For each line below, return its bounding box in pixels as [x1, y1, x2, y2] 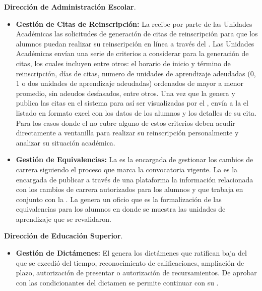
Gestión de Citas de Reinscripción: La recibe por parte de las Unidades [16, 18, 252, 29]
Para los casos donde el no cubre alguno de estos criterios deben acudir [16, 117, 235, 128]
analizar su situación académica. [16, 137, 115, 148]
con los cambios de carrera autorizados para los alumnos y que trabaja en [16, 184, 243, 195]
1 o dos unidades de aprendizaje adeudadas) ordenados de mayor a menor [16, 78, 243, 88]
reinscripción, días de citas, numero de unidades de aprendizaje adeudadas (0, [16, 68, 256, 78]
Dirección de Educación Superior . [4, 230, 123, 241]
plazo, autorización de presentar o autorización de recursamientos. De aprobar [16, 267, 257, 278]
